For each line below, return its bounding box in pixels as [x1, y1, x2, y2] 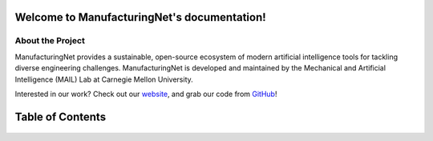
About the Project [14, 35, 86, 46]
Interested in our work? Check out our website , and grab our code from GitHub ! [14, 89, 277, 99]
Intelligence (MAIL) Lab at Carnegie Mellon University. [14, 75, 194, 84]
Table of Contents [14, 110, 107, 123]
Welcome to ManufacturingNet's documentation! [14, 10, 266, 24]
